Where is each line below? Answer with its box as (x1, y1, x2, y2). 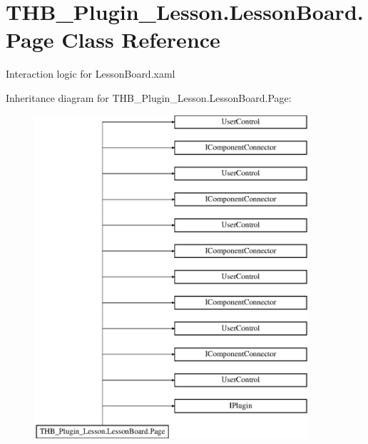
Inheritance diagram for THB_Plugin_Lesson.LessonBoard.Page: (6, 90, 292, 105)
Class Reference (61, 25, 220, 54)
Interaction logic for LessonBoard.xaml (6, 66, 175, 81)
